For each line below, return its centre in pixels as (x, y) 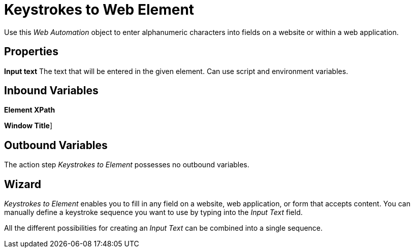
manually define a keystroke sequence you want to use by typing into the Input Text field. (153, 212)
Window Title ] (28, 126)
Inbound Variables (51, 91)
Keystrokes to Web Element (99, 10)
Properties (31, 52)
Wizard (23, 184)
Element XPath (30, 110)
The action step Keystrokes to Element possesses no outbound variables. (127, 165)
